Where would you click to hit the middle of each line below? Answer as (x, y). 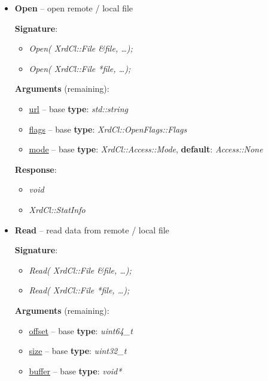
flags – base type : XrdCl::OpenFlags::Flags (108, 129)
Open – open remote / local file (74, 8)
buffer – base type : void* (75, 370)
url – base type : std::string (78, 108)
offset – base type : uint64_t (81, 330)
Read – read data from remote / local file (92, 229)
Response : (36, 169)
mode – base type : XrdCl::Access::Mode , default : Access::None (146, 149)
